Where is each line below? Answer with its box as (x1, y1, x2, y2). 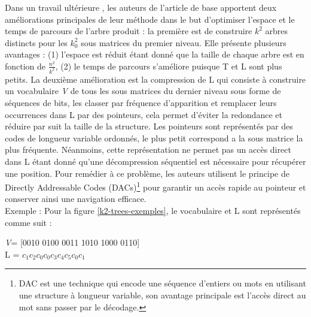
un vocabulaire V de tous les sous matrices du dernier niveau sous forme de (5, 84, 281, 97)
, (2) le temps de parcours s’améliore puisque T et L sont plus (55, 59, 282, 72)
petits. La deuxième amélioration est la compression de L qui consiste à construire (5, 73, 306, 85)
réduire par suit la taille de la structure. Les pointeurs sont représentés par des (5, 120, 293, 132)
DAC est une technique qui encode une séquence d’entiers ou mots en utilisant (19, 277, 306, 289)
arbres (265, 25, 288, 37)
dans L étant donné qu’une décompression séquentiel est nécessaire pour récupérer (5, 155, 306, 167)
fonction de (5, 59, 46, 72)
